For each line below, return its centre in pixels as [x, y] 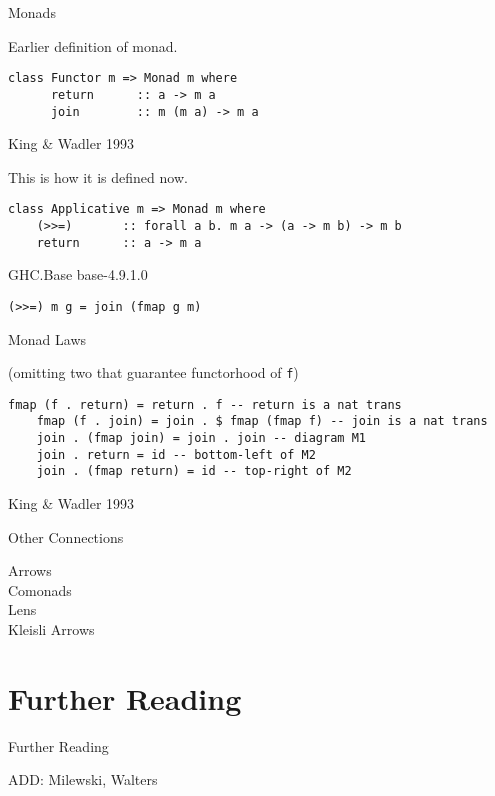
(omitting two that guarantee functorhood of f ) [153, 372]
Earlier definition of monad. [93, 45]
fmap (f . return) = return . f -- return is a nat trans [205, 404]
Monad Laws [47, 338]
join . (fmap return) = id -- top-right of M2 [194, 471]
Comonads [40, 589]
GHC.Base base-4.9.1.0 [78, 274]
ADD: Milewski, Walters [83, 779]
